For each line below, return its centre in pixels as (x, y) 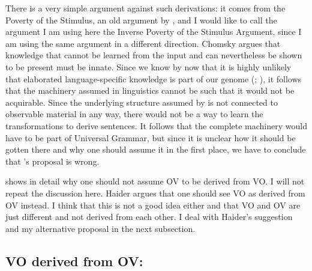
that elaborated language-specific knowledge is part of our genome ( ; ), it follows (154, 78)
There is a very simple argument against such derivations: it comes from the (145, 8)
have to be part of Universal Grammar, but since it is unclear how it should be (151, 137)
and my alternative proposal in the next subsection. (100, 228)
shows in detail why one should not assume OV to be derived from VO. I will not (155, 181)
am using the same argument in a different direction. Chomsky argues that (143, 43)
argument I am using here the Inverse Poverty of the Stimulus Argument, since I (154, 32)
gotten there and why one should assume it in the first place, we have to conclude (156, 149)
